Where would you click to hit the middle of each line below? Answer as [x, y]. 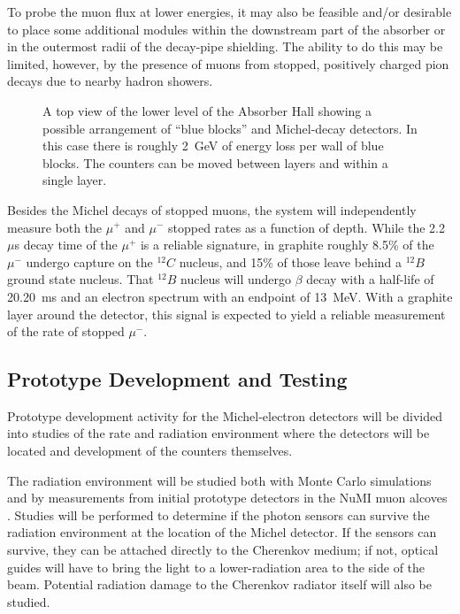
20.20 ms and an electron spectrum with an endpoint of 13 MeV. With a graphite [230, 296]
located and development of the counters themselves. [150, 451]
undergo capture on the [89, 261]
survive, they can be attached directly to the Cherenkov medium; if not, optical [223, 550]
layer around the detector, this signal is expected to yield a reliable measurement [226, 314]
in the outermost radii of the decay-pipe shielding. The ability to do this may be [225, 46]
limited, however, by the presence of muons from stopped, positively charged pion [228, 63]
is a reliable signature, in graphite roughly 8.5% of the [287, 245]
